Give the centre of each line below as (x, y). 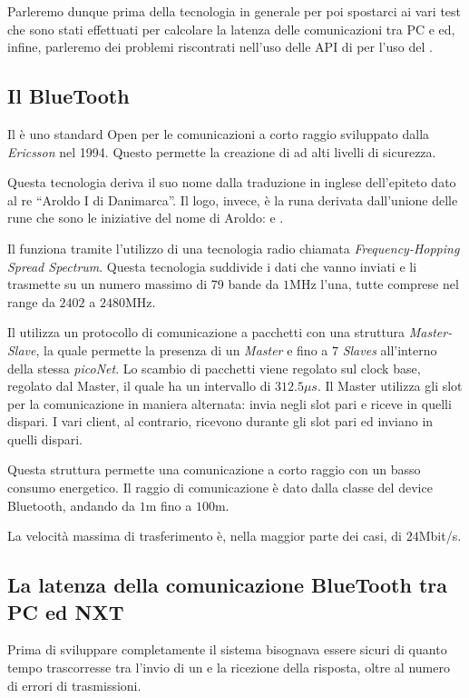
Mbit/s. (440, 536)
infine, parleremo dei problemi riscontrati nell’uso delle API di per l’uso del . (220, 47)
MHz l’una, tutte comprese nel (374, 284)
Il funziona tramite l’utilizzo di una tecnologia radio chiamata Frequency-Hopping (234, 248)
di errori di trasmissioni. (74, 685)
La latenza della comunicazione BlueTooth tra (227, 585)
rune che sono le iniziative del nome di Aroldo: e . (146, 218)
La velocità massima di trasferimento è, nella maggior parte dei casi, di (205, 536)
